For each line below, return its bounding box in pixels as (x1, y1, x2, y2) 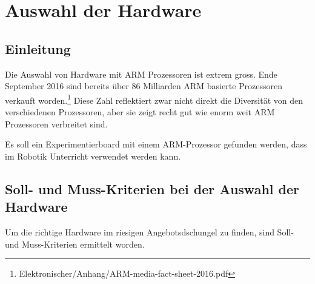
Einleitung (5, 39, 71, 58)
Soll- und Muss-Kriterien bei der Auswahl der (5, 179, 299, 198)
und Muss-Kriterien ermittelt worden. (5, 237, 145, 250)
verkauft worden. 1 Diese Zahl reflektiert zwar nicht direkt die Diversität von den (5, 92, 303, 106)
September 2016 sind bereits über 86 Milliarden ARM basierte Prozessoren (5, 79, 282, 92)
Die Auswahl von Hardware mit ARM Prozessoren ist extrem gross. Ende (5, 67, 277, 80)
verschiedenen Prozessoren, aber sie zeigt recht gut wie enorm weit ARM (5, 106, 275, 118)
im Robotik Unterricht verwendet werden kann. (5, 149, 181, 162)
